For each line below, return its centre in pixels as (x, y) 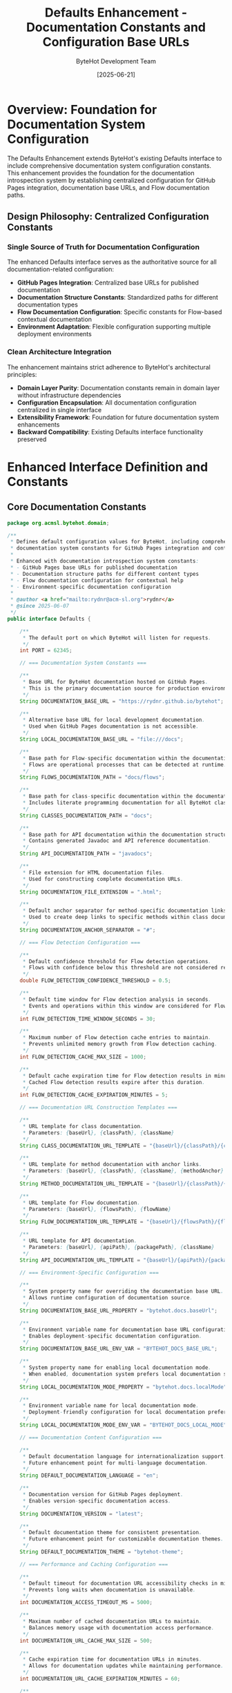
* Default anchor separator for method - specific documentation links (125, 911)
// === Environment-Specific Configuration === (89, 1273)
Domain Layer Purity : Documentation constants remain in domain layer (118, 387)
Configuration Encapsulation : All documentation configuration (107, 403)
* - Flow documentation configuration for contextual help (97, 580)
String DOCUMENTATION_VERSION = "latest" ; (81, 1513)
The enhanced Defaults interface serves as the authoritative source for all (112, 262)
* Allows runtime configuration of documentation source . (108, 1298)
